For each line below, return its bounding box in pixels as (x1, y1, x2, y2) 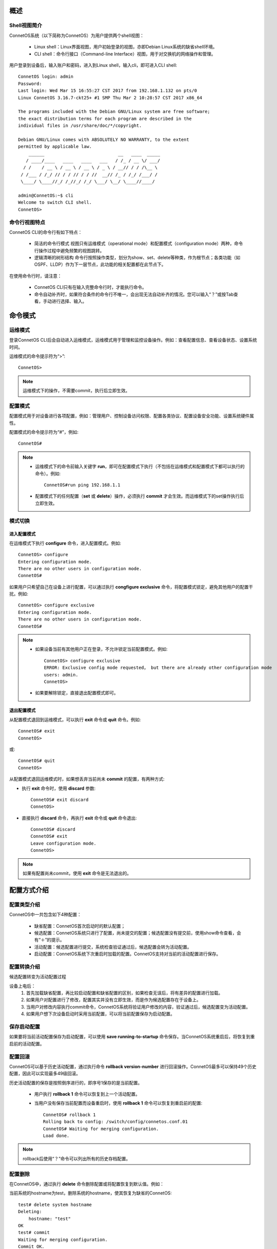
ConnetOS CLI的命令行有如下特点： (9, 229, 82, 235)
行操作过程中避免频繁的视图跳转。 (34, 247, 104, 253)
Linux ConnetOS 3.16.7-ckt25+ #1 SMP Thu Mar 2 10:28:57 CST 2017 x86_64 (18, 95, 203, 100)
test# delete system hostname (18, 1202, 92, 1208)
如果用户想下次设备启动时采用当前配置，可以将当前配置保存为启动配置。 (26, 1011, 175, 1017)
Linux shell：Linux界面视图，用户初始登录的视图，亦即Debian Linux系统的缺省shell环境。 (34, 44, 217, 50)
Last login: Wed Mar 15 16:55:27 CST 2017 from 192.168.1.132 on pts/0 (18, 88, 197, 93)
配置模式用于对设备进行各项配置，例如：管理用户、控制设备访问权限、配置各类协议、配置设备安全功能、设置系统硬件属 (9, 413, 254, 419)
